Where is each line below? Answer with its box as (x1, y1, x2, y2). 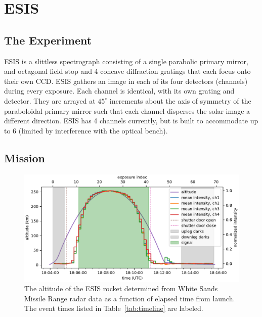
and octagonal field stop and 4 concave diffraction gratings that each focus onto (4, 66, 251, 76)
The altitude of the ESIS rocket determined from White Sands (24, 283, 218, 294)
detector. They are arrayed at (4, 95, 96, 106)
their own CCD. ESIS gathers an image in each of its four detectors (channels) (4, 75, 248, 86)
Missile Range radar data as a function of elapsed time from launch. (24, 293, 235, 303)
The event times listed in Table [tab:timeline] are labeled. (24, 303, 203, 313)
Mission (4, 150, 45, 165)
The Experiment (4, 32, 92, 48)
